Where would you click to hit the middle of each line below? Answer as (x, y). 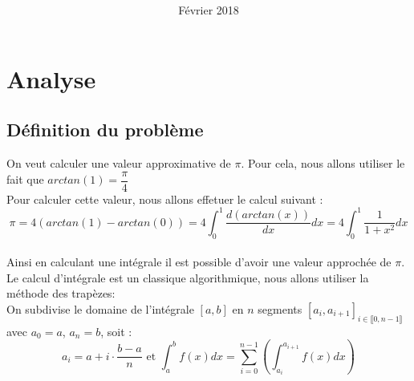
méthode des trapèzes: (61, 293)
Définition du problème (105, 130)
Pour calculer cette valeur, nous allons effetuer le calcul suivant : (165, 199)
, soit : (116, 331)
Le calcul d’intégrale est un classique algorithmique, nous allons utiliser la (188, 277)
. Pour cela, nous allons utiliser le (323, 163)
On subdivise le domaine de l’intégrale (100, 309)
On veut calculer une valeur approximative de (119, 163)
